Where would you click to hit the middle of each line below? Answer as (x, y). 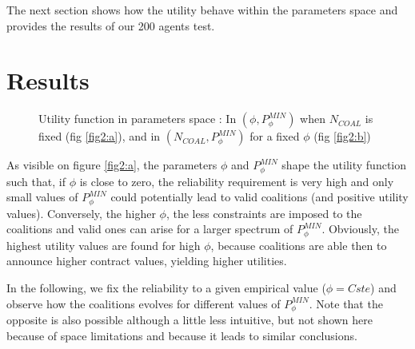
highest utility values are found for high (104, 245)
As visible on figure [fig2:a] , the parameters (112, 165)
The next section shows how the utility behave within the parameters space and (202, 10)
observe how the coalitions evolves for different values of (144, 303)
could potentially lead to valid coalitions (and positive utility (259, 197)
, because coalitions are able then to (299, 245)
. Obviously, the (360, 229)
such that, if (36, 181)
